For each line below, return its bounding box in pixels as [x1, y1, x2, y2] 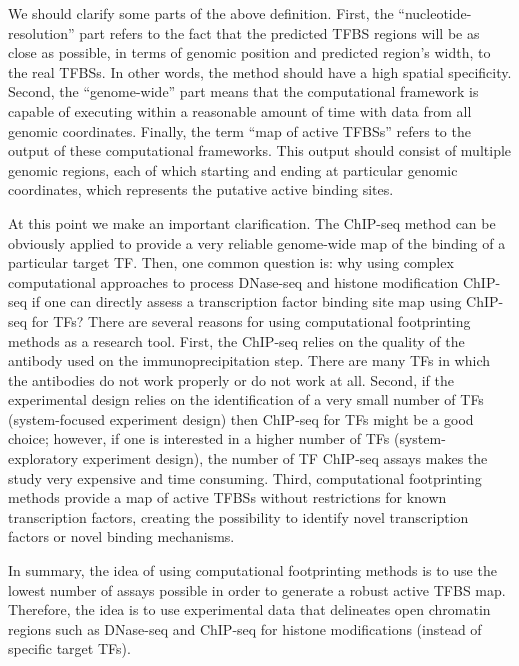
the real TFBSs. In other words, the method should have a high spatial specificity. [8, 61, 512, 82]
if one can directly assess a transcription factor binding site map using [31, 291, 462, 312]
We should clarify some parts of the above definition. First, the [8, 3, 394, 23]
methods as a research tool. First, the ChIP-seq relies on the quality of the [8, 330, 465, 351]
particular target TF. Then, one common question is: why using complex [8, 252, 454, 273]
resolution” [8, 22, 75, 43]
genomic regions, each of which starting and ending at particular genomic [8, 159, 458, 180]
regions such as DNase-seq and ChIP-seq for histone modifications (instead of [8, 618, 482, 639]
